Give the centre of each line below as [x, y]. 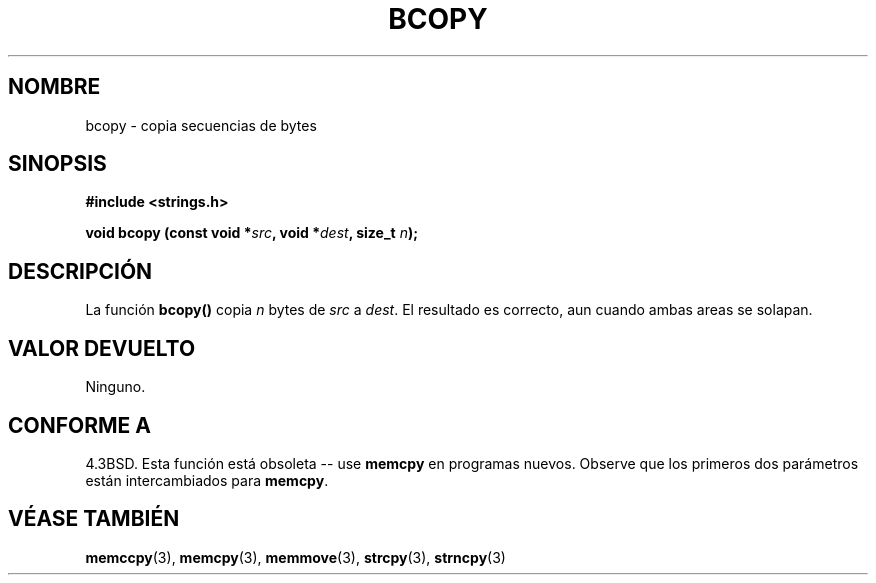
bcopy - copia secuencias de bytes [201, 125]
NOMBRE [54, 87]
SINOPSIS [57, 164]
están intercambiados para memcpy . [207, 480]
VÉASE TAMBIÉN [94, 519]
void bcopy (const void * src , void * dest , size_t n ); [252, 233]
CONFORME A [79, 425]
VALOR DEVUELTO [102, 348]
